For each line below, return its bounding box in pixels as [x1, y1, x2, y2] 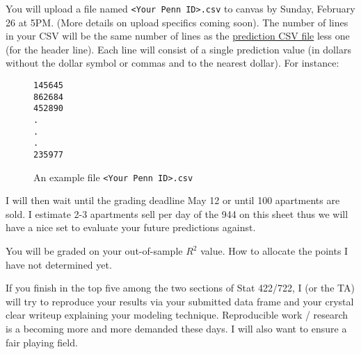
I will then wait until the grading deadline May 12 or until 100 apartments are [6, 193, 340, 208]
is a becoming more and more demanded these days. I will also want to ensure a [6, 321, 347, 336]
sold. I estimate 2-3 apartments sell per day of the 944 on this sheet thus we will [6, 206, 348, 221]
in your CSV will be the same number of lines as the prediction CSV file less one [6, 28, 350, 43]
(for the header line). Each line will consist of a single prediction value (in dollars [6, 42, 351, 56]
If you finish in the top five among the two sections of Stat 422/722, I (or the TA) [6, 280, 355, 295]
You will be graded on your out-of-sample [6, 244, 183, 258]
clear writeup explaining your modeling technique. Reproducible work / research [6, 307, 348, 322]
